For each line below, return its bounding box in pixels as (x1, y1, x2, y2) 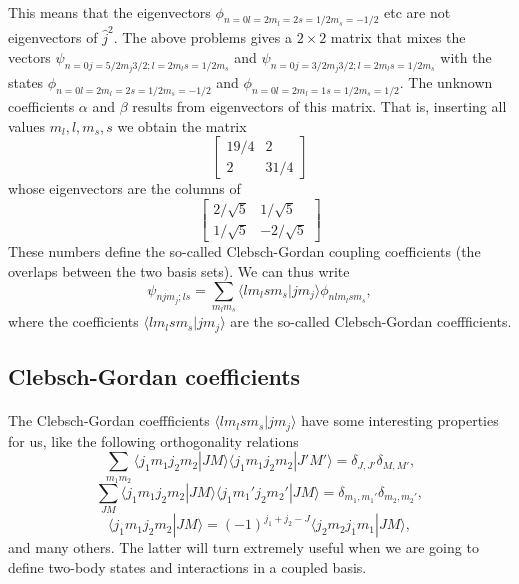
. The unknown (399, 72, 493, 93)
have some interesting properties (301, 410, 499, 431)
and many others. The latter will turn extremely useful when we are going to (8, 537, 479, 558)
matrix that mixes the (330, 27, 466, 48)
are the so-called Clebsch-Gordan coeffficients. (230, 311, 512, 332)
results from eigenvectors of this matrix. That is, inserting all (132, 95, 507, 116)
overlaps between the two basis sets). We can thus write (8, 260, 350, 281)
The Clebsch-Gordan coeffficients (8, 410, 210, 431)
